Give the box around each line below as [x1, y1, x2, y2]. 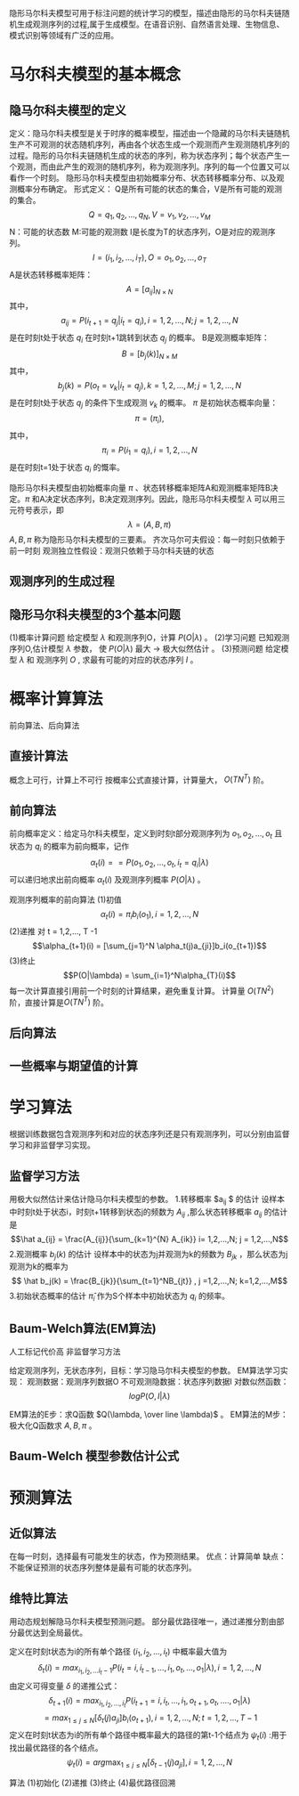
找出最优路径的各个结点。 [9, 1742, 103, 1752]
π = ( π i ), [134, 413, 165, 426]
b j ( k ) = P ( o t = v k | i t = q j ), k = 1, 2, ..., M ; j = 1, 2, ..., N [57, 379, 242, 393]
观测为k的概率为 [9, 1261, 69, 1272]
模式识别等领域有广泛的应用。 [9, 30, 118, 40]
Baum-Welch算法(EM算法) [9, 1321, 158, 1336]
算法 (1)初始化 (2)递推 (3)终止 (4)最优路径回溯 [9, 1777, 176, 1788]
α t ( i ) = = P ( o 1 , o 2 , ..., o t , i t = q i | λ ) [90, 857, 209, 870]
